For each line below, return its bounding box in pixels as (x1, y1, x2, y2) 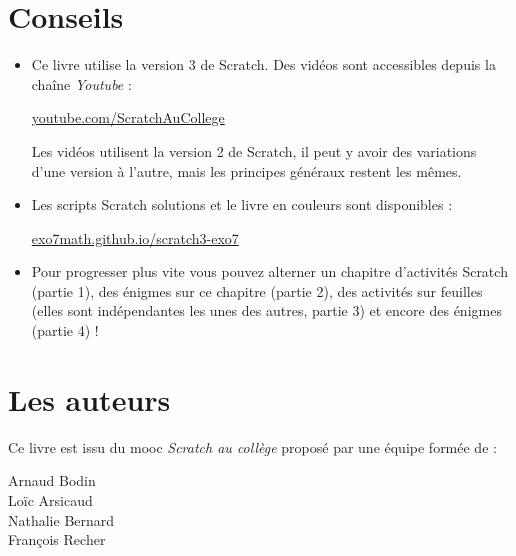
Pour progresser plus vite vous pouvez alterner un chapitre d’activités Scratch (31, 261, 508, 282)
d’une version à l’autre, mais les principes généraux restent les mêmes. (31, 160, 462, 181)
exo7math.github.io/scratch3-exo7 (31, 227, 239, 248)
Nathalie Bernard (8, 509, 115, 530)
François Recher (8, 529, 106, 550)
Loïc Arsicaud (8, 489, 93, 510)
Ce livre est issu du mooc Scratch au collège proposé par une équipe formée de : (8, 436, 497, 457)
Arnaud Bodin (8, 470, 96, 491)
